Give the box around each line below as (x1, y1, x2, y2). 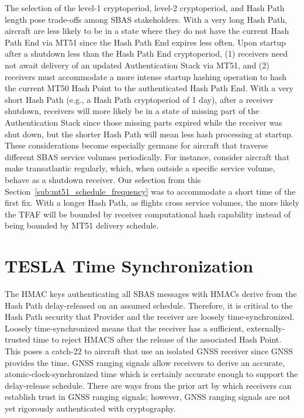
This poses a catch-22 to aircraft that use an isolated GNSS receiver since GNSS (5, 344, 293, 357)
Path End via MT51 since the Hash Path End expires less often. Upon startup (5, 36, 286, 48)
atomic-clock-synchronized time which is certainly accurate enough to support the (5, 368, 298, 380)
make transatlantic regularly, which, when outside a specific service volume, (5, 162, 275, 174)
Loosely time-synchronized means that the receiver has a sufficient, (5, 322, 244, 334)
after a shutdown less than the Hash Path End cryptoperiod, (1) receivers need (5, 47, 288, 60)
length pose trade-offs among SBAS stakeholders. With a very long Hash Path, (5, 13, 288, 25)
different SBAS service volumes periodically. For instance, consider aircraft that (5, 150, 290, 163)
